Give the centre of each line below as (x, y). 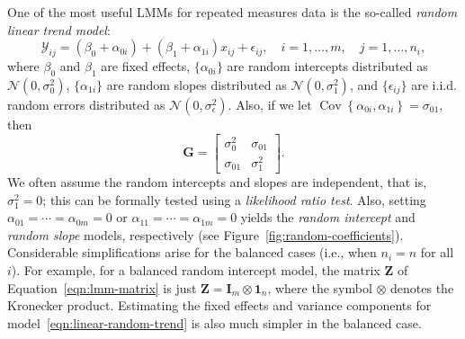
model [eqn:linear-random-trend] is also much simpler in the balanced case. (215, 322)
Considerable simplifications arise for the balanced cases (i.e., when (192, 252)
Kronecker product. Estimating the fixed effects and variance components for (219, 305)
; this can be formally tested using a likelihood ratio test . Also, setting (234, 199)
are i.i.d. (434, 84)
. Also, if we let (270, 104)
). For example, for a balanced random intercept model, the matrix (196, 270)
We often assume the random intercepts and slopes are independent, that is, (217, 182)
